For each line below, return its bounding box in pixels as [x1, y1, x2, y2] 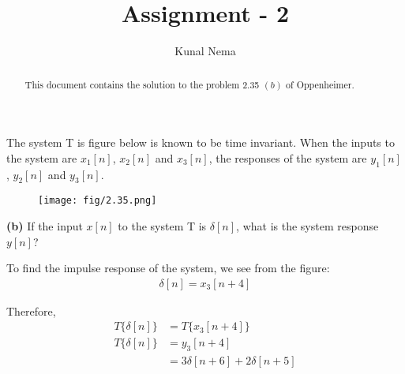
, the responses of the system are [208, 149, 367, 166]
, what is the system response [236, 218, 379, 234]
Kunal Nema [174, 43, 236, 59]
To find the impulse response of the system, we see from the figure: [6, 260, 330, 276]
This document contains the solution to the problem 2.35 [24, 77, 260, 91]
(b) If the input [6, 218, 83, 234]
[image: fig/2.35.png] [38, 195, 157, 207]
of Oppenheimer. [286, 77, 354, 91]
